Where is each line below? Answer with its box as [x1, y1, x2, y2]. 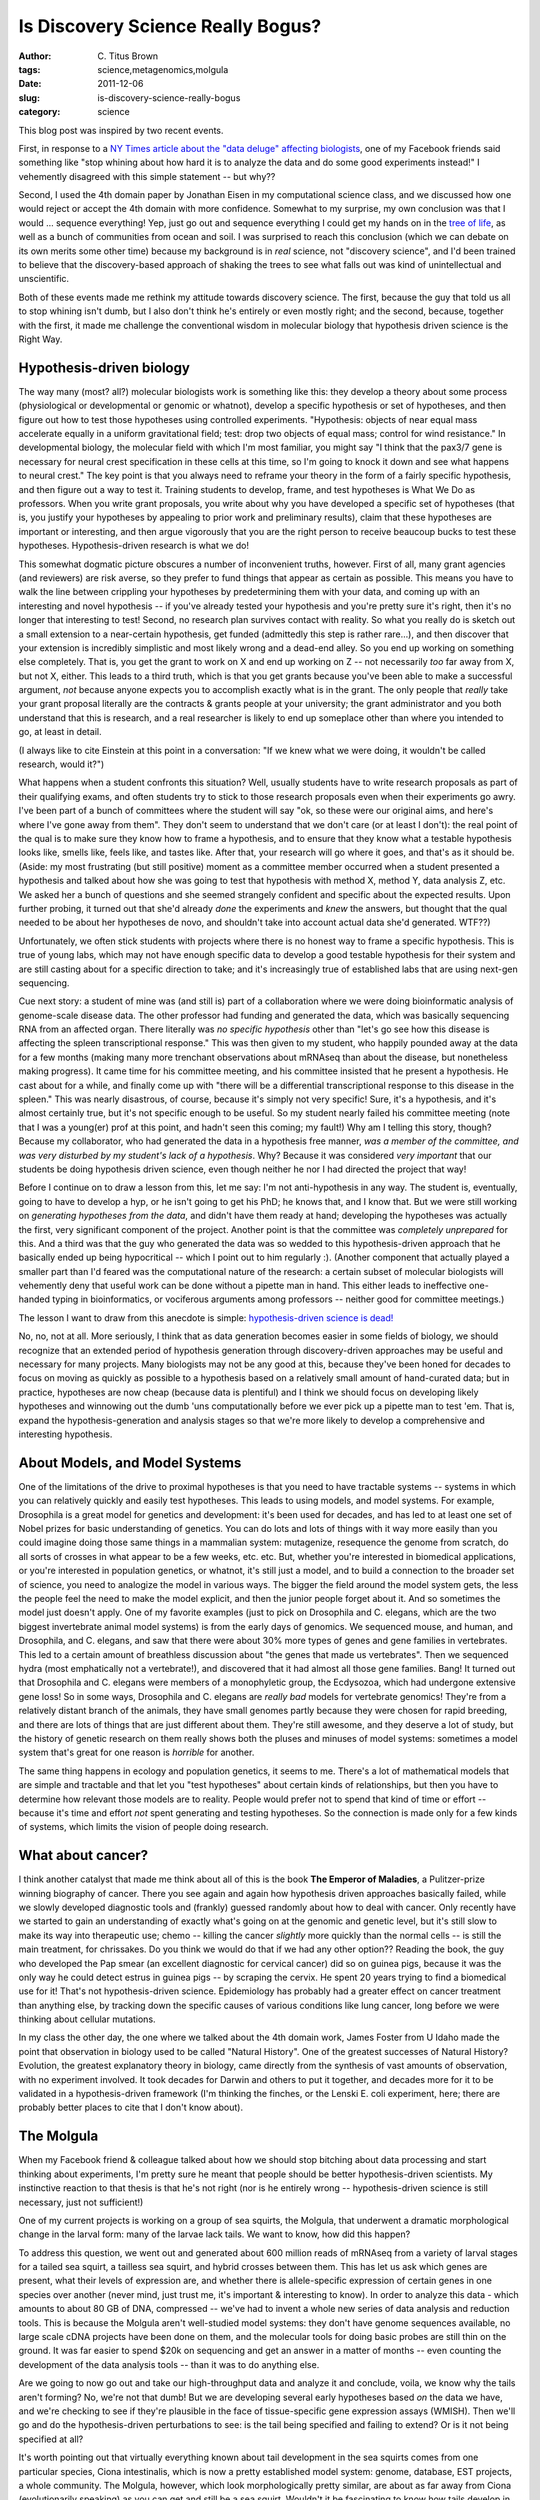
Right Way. [18, 333, 63, 345]
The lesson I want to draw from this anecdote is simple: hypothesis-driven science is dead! [18, 1311, 394, 1324]
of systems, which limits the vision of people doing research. [18, 1821, 269, 1833]
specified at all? [18, 2433, 84, 2445]
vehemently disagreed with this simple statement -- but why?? [18, 170, 276, 182]
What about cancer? [18, 1847, 149, 1864]
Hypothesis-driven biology [18, 359, 190, 376]
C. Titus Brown [97, 50, 159, 62]
